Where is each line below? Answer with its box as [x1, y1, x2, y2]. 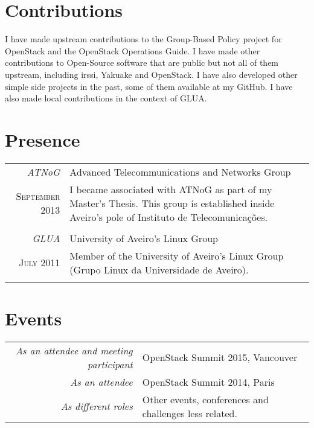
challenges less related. [142, 406, 237, 420]
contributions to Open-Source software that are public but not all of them [5, 56, 279, 69]
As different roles [60, 399, 133, 414]
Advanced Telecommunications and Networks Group [69, 164, 291, 179]
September [16, 189, 60, 203]
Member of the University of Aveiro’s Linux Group [69, 248, 284, 263]
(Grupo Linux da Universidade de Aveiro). [69, 262, 249, 276]
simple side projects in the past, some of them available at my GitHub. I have [5, 80, 293, 92]
